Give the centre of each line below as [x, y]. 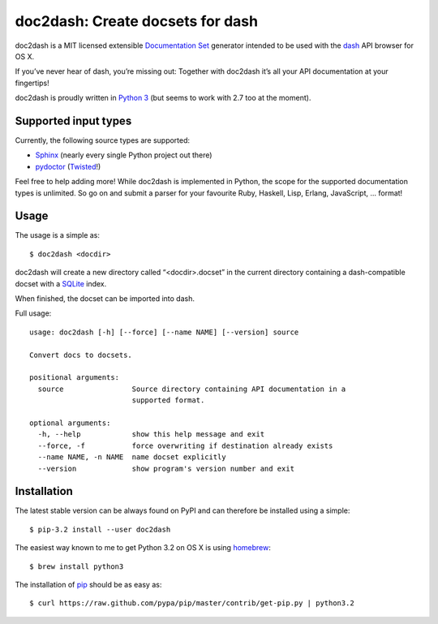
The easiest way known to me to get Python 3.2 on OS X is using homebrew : [143, 548]
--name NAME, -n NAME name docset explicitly [132, 457]
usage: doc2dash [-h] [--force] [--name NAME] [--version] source [164, 332]
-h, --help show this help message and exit [151, 435]
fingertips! [32, 83]
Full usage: [33, 313]
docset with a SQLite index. [61, 283]
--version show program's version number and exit [166, 468]
